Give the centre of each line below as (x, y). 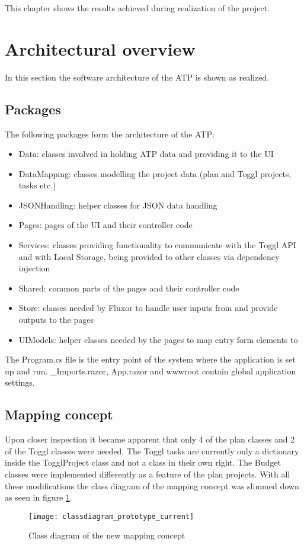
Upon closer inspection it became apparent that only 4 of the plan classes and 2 (150, 439)
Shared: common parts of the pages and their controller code (129, 288)
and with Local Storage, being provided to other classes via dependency (149, 256)
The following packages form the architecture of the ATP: (110, 134)
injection (34, 268)
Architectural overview (100, 48)
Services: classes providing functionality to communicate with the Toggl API (157, 245)
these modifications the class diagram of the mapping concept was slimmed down (152, 485)
